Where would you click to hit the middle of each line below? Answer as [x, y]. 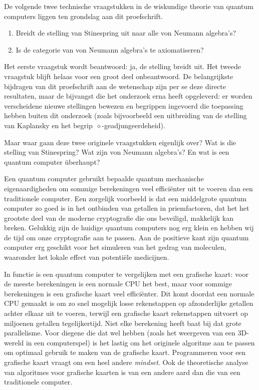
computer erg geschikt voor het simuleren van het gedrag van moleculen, [115, 247]
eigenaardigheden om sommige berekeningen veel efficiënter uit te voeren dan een [128, 188]
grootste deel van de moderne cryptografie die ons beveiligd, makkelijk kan [119, 218]
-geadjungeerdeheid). [134, 125]
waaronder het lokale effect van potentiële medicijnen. [87, 257]
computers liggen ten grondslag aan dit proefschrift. [83, 16]
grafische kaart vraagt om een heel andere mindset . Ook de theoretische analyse [126, 362]
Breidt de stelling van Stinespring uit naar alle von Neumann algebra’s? [126, 33]
